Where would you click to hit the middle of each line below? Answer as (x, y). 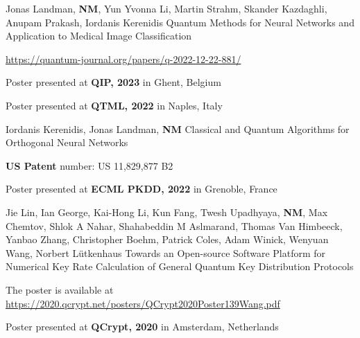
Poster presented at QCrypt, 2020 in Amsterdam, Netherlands (142, 327)
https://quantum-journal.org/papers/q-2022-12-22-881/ (123, 59)
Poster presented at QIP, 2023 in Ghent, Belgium (113, 82)
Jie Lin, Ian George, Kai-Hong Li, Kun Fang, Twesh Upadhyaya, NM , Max (167, 212)
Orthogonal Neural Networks (67, 142)
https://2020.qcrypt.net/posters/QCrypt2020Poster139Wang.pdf (143, 303)
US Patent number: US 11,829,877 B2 (89, 165)
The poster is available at (60, 289)
